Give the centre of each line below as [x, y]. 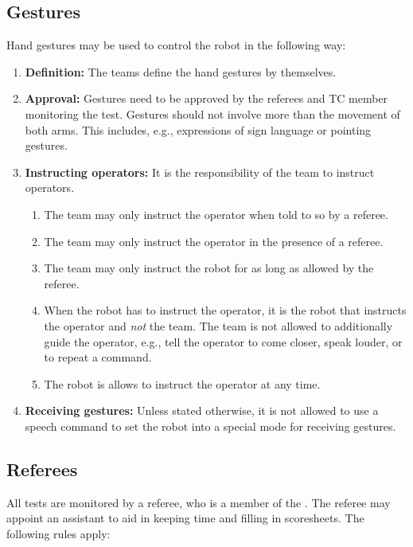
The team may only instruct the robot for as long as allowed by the [209, 268]
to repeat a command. [98, 357]
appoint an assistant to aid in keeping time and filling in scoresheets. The [185, 518]
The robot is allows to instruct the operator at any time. [182, 383]
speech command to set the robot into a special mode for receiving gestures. [210, 426]
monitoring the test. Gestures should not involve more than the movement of [212, 113]
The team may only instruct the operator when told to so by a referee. [216, 214]
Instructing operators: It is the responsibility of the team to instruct [200, 172]
